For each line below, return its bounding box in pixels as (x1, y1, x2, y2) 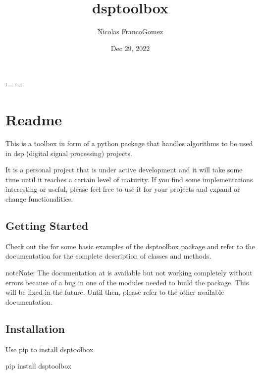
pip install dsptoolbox (5, 361, 72, 371)
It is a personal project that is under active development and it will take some (5, 164, 243, 175)
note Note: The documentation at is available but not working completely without (5, 267, 253, 277)
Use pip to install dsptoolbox (5, 344, 94, 354)
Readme (5, 109, 62, 130)
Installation (5, 321, 65, 336)
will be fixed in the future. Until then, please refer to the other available (5, 287, 224, 297)
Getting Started (5, 217, 89, 233)
